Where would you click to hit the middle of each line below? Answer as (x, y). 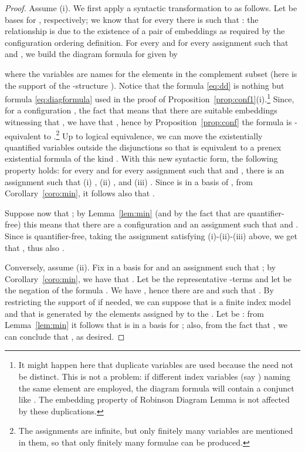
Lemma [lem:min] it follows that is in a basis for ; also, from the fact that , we (146, 325)
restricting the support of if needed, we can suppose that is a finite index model (148, 301)
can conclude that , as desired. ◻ (65, 336)
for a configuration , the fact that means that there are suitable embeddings (141, 110)
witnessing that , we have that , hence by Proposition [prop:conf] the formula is (148, 122)
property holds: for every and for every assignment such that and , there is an (145, 170)
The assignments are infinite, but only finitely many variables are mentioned (156, 431)
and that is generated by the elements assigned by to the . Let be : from (134, 313)
